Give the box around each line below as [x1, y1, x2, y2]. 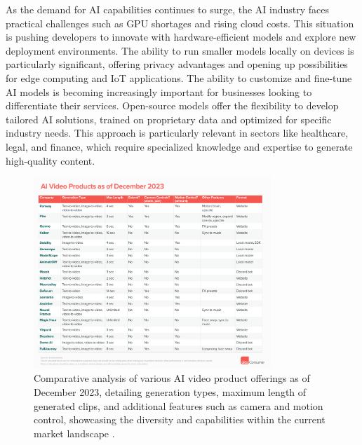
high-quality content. [6, 153, 95, 167]
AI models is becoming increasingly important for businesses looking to [6, 84, 312, 99]
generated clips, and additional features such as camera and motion [34, 398, 323, 413]
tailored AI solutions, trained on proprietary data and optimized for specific [6, 111, 332, 126]
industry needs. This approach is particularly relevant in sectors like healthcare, [6, 125, 349, 140]
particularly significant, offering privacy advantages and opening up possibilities [6, 57, 348, 71]
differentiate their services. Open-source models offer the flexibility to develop [6, 98, 339, 113]
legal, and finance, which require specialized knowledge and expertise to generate [6, 139, 353, 153]
